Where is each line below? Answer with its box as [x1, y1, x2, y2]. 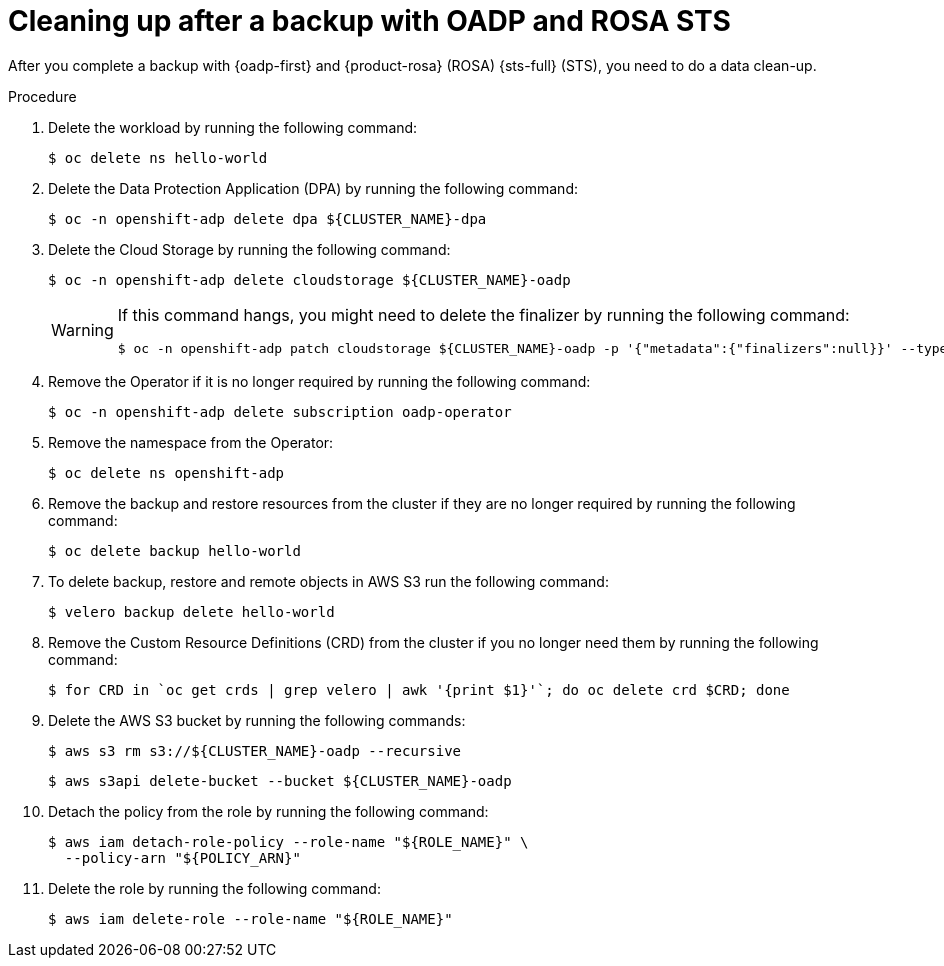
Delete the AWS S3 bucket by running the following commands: [48, 711, 466, 729]
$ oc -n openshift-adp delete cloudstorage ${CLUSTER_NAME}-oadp [48, 271, 571, 288]
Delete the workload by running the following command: [48, 118, 418, 136]
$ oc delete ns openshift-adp [48, 464, 285, 481]
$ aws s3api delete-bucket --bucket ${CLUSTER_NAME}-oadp [48, 772, 512, 789]
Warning [51, 320, 114, 341]
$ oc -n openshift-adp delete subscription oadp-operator [48, 403, 512, 420]
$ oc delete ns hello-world [48, 149, 268, 166]
